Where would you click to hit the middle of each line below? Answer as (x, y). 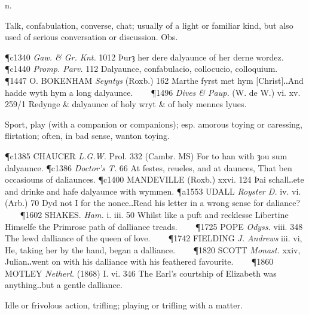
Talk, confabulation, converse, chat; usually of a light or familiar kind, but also (149, 25)
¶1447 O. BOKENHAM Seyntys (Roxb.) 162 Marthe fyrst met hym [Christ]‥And (154, 80)
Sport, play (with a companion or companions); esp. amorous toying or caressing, (154, 124)
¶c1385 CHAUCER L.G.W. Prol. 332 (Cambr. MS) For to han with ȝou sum (146, 155)
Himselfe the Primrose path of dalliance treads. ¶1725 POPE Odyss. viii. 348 (154, 226)
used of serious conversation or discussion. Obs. (91, 37)
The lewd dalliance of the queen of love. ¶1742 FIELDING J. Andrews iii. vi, (154, 238)
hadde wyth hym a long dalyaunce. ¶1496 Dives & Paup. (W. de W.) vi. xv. (153, 92)
